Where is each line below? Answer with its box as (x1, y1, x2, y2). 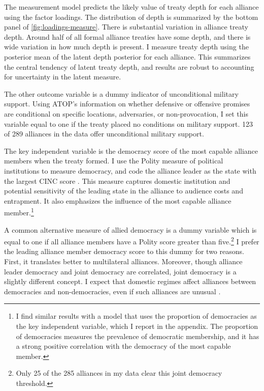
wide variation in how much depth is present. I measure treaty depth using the (4, 41, 249, 52)
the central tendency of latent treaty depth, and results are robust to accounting (4, 61, 254, 72)
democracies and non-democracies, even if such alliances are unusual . (4, 286, 221, 296)
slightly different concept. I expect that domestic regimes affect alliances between (4, 276, 256, 287)
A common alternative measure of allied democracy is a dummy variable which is (4, 224, 257, 235)
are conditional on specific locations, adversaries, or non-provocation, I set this (4, 108, 248, 119)
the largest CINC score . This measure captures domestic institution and (4, 175, 230, 186)
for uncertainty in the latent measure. (4, 71, 121, 82)
